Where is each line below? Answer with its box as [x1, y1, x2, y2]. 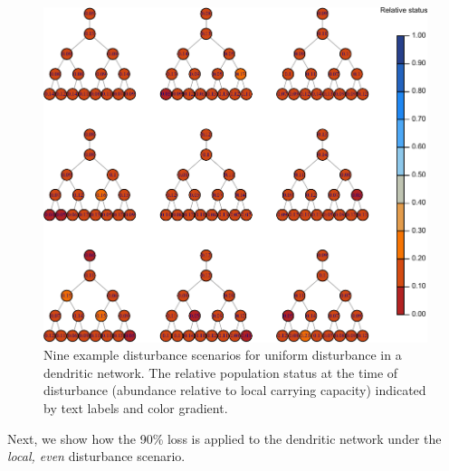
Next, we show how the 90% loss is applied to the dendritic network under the [7, 429, 442, 447]
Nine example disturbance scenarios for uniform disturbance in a [43, 345, 402, 364]
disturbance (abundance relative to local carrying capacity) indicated [43, 381, 426, 400]
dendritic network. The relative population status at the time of [43, 363, 398, 382]
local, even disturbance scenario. [7, 447, 186, 466]
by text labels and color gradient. [43, 398, 228, 417]
